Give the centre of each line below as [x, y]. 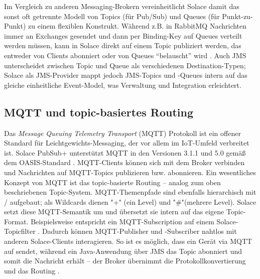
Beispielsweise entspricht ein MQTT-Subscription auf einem [122, 221]
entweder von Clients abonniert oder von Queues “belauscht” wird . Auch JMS [125, 55]
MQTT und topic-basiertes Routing [99, 112]
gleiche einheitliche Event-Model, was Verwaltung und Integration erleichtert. [123, 85]
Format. [16, 221]
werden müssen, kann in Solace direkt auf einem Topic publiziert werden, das [123, 45]
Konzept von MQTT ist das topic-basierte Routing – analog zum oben [112, 182]
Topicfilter [20, 231]
